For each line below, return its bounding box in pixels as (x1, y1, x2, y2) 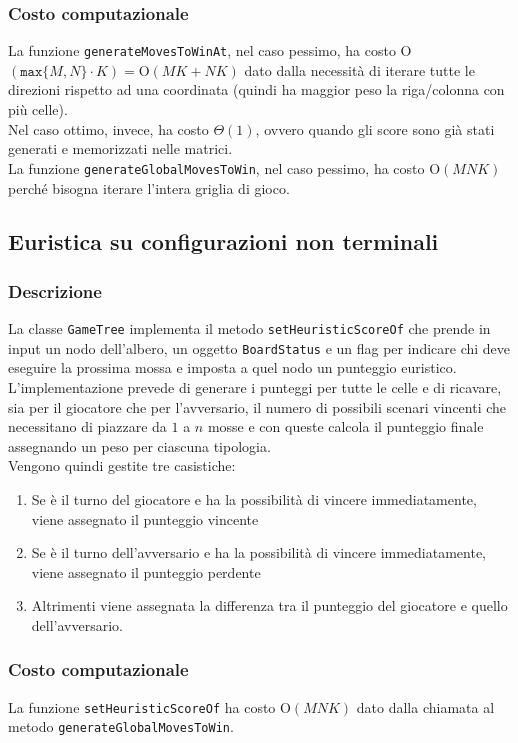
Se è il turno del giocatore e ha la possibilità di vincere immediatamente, (31, 488, 477, 509)
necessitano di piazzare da (8, 416, 167, 437)
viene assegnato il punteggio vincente (31, 508, 259, 529)
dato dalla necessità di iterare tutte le (244, 59, 475, 80)
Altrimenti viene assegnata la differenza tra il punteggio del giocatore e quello (31, 595, 508, 616)
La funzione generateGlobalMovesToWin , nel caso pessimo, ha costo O (8, 157, 441, 178)
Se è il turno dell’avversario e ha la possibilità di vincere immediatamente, (31, 542, 487, 563)
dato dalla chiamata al (356, 696, 495, 717)
